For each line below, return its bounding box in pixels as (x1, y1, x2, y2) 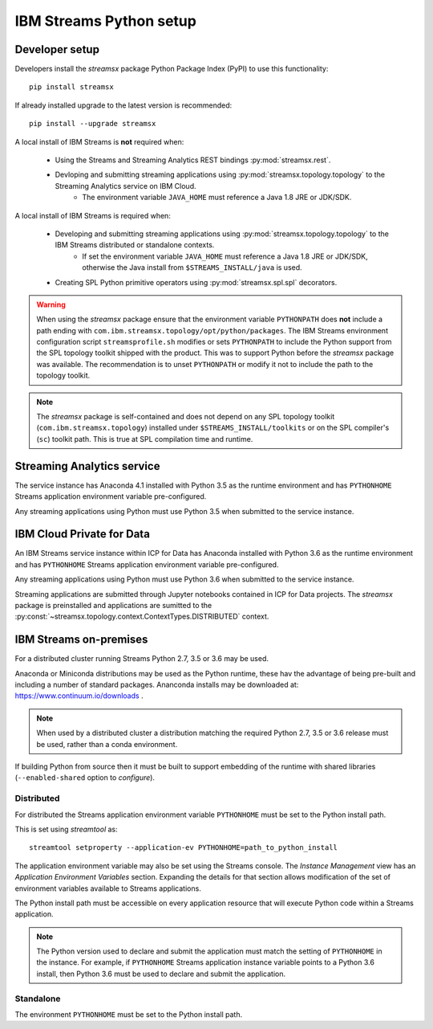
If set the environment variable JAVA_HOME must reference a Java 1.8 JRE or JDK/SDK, (82, 251, 368, 261)
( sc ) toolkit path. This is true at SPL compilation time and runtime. (36, 434, 253, 443)
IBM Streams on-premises (14, 633, 148, 647)
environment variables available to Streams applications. (14, 884, 202, 893)
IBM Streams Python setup (14, 12, 196, 30)
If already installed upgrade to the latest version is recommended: (14, 100, 233, 110)
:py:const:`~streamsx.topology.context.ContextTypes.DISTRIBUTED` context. (14, 611, 269, 622)
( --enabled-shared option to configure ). (14, 773, 156, 782)
